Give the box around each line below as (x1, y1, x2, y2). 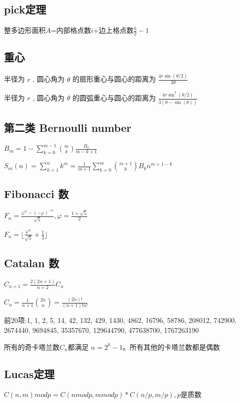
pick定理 (4, 1, 46, 17)
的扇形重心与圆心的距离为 (72, 74, 156, 84)
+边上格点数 (93, 25, 134, 35)
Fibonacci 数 (4, 186, 69, 201)
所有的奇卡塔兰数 (4, 341, 60, 352)
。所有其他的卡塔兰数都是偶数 (122, 341, 220, 352)
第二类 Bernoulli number (4, 120, 132, 135)
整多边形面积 (4, 25, 46, 35)
